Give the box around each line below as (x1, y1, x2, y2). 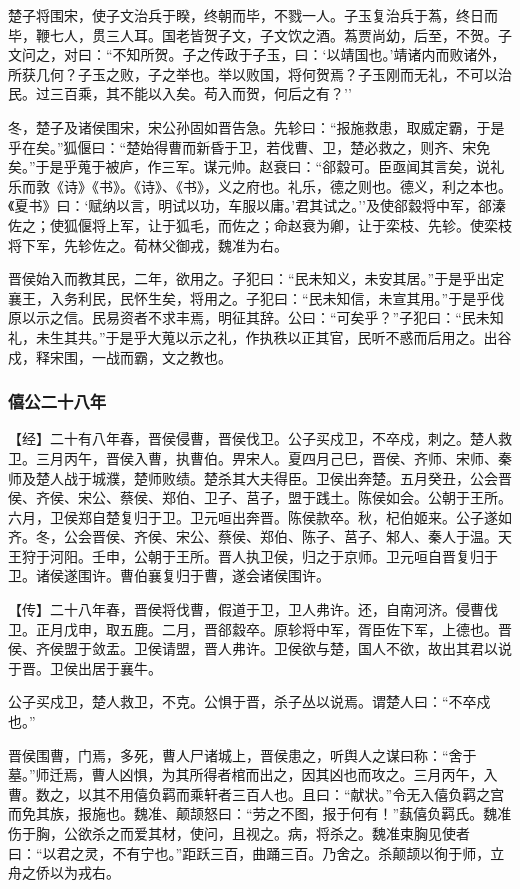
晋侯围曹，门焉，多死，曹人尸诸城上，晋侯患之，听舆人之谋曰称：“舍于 (8, 744, 477, 765)
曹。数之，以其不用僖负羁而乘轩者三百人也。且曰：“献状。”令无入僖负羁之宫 (8, 783, 505, 804)
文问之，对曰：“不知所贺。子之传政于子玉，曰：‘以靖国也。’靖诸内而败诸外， (8, 44, 506, 65)
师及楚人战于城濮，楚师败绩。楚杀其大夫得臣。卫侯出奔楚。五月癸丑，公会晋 (8, 467, 512, 488)
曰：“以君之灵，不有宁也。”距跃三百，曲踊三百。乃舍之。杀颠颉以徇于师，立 (8, 842, 505, 863)
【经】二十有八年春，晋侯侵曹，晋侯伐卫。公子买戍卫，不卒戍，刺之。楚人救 (8, 428, 512, 449)
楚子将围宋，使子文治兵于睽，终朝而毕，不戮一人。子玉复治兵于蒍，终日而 (8, 5, 498, 25)
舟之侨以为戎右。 (8, 862, 120, 883)
